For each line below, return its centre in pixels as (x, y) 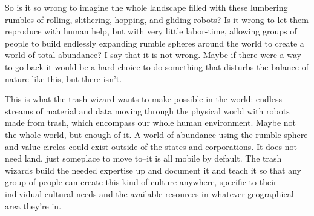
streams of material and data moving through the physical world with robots (147, 110)
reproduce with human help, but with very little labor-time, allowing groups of (151, 31)
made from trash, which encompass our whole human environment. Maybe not (151, 123)
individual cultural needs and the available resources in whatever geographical (149, 193)
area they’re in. (33, 205)
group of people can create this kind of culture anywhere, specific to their (141, 182)
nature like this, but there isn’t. (64, 78)
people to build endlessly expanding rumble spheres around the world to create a (155, 43)
